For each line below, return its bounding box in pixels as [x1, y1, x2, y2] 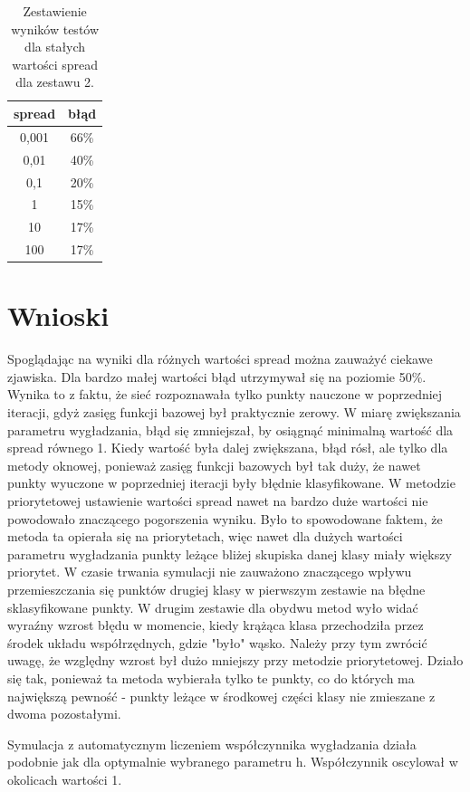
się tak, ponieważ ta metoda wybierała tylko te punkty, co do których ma [7, 668, 415, 687]
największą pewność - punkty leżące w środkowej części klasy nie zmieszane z [7, 686, 436, 705]
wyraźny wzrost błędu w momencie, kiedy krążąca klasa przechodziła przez [7, 615, 424, 635]
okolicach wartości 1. [7, 769, 122, 788]
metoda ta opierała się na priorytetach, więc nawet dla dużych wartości [7, 527, 403, 546]
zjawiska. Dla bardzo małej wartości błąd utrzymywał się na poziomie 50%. [7, 367, 427, 386]
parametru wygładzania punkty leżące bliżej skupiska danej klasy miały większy [7, 544, 452, 563]
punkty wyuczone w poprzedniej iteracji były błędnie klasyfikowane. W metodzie [7, 473, 456, 492]
